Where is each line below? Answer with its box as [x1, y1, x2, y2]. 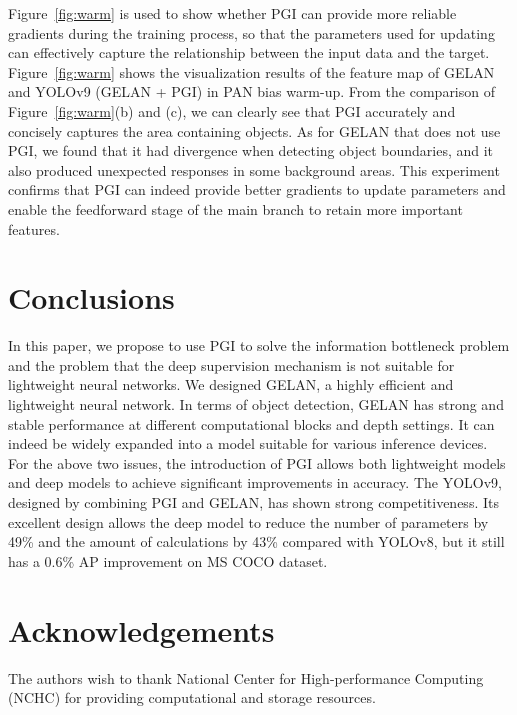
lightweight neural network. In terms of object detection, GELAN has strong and [8, 394, 504, 415]
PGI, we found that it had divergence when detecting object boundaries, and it [8, 140, 494, 161]
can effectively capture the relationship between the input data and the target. [8, 42, 490, 63]
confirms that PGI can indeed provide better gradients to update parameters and [8, 179, 506, 200]
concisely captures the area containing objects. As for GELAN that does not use [8, 120, 501, 141]
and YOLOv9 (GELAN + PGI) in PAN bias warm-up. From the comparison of [8, 81, 496, 102]
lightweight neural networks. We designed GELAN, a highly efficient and [8, 374, 454, 395]
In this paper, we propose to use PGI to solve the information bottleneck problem [8, 335, 510, 356]
